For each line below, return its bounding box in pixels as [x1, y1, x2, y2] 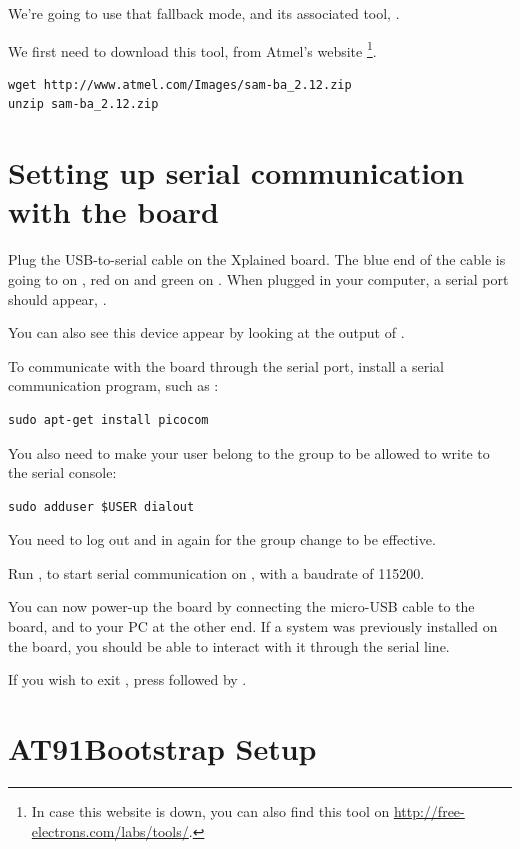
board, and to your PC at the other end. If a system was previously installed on [8, 616, 498, 637]
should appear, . [8, 288, 107, 309]
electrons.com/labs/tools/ [31, 820, 189, 841]
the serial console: [8, 462, 117, 483]
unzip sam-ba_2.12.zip [8, 97, 159, 112]
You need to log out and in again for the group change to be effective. [8, 529, 436, 550]
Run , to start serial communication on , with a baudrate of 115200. [8, 562, 425, 583]
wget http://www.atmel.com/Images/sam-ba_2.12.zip [8, 77, 352, 92]
